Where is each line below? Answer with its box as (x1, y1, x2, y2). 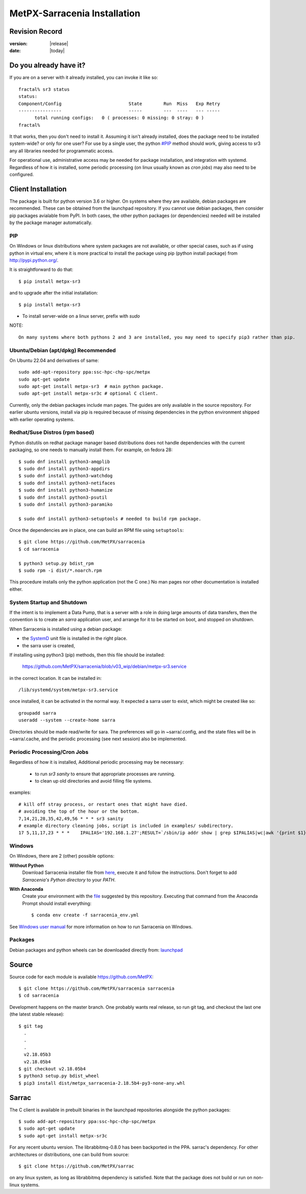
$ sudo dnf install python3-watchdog (18, 473, 113, 479)
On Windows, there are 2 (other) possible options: (9, 853, 115, 859)
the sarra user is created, (22, 642, 75, 648)
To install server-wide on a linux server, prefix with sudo (22, 313, 140, 319)
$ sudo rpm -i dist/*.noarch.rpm (18, 568, 102, 574)
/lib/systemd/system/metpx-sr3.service (18, 687, 118, 693)
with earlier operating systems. (9, 416, 75, 422)
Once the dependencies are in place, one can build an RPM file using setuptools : (9, 527, 184, 533)
